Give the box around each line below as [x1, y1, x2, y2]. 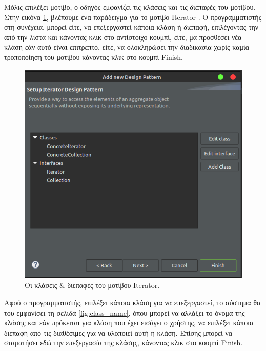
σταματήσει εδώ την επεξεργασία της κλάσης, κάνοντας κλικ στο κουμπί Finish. [4, 337, 243, 348]
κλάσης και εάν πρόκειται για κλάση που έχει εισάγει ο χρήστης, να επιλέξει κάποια [4, 317, 254, 328]
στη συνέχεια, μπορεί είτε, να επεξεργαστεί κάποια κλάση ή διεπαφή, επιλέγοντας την [4, 22, 259, 32]
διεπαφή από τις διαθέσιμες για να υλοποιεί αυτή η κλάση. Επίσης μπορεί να [4, 327, 233, 338]
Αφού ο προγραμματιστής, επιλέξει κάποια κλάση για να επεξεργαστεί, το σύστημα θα [4, 297, 261, 308]
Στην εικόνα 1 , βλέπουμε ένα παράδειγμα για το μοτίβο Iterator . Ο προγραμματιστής [4, 11, 262, 22]
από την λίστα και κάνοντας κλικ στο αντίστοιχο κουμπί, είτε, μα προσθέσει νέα [4, 31, 242, 42]
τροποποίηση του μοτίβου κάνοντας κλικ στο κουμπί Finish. [4, 51, 183, 62]
